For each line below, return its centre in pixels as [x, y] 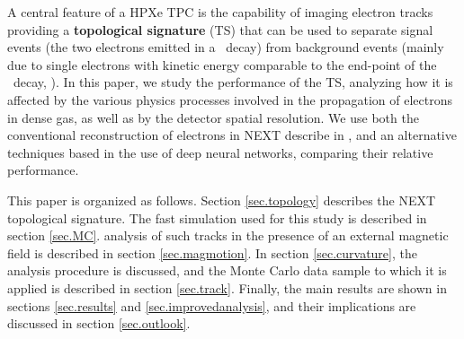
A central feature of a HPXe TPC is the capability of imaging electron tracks [220, 12]
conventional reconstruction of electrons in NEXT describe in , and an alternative [232, 135]
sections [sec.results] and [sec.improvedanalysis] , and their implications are [212, 305]
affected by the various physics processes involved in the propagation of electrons [230, 99]
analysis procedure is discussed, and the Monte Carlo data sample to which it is [227, 270]
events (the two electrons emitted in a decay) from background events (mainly [226, 47]
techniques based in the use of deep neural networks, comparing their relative [220, 152]
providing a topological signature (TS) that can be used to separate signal [220, 29]
